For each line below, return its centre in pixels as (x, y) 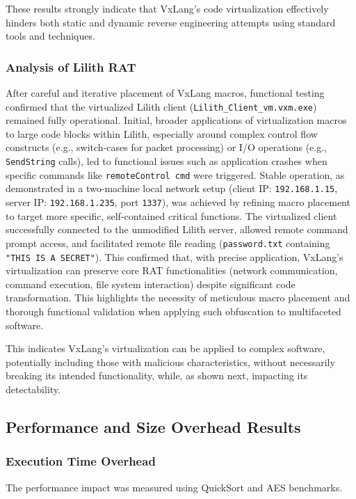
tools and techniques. (50, 36)
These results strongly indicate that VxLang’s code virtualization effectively (167, 8)
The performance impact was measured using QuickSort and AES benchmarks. (174, 487)
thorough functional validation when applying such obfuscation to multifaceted (173, 311)
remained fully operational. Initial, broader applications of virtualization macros (176, 120)
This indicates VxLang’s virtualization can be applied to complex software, (165, 348)
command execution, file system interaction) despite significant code (151, 284)
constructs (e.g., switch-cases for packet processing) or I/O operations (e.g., (166, 147)
